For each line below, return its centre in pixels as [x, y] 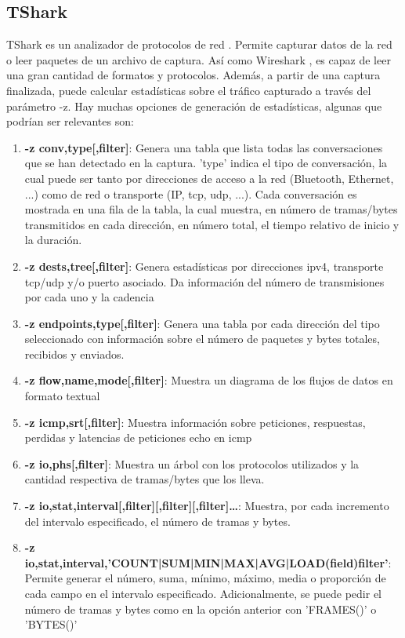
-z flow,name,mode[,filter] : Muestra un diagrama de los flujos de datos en [209, 380]
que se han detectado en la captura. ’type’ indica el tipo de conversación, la [206, 163]
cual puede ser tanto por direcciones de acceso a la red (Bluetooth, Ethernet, [209, 178]
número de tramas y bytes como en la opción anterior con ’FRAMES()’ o [201, 609]
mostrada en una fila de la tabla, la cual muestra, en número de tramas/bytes [211, 209]
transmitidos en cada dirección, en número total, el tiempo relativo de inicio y [212, 224]
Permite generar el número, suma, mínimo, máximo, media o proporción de [205, 578]
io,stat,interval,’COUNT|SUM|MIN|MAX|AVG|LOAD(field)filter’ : [208, 562]
